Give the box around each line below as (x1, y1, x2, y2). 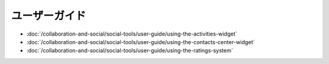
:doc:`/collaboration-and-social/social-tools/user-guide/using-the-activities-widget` (26, 30, 238, 37)
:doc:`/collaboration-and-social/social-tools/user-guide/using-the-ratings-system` (26, 47, 234, 54)
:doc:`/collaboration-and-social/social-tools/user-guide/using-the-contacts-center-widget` (26, 38, 255, 45)
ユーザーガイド (11, 9, 87, 22)
